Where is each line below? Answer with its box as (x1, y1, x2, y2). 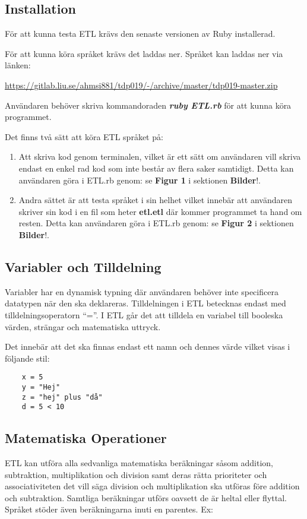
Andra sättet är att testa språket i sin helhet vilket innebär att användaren (18, 194, 292, 206)
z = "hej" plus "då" (21, 393, 103, 401)
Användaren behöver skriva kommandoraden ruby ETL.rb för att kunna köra (5, 99, 292, 111)
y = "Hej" (21, 382, 61, 391)
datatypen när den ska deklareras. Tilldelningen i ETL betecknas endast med (5, 297, 286, 309)
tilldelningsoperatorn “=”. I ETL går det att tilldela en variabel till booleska (5, 308, 283, 321)
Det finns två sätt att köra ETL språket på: (5, 130, 163, 143)
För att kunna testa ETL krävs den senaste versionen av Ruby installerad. (5, 27, 276, 40)
